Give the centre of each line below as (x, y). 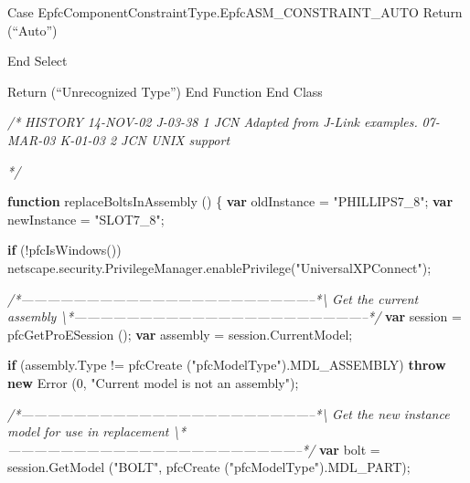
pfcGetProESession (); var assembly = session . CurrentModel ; (180, 334)
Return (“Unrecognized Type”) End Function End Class (165, 91)
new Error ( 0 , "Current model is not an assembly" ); (153, 382)
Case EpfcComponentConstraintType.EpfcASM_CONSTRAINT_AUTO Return (235, 12)
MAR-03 (32, 139)
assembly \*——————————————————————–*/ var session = (235, 316)
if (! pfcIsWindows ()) (64, 250)
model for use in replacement (88, 431)
